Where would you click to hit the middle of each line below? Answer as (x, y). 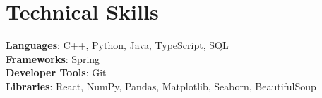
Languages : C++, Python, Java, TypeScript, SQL (117, 45)
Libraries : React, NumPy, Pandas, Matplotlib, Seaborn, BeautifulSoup (161, 86)
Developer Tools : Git (56, 72)
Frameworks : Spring (53, 58)
